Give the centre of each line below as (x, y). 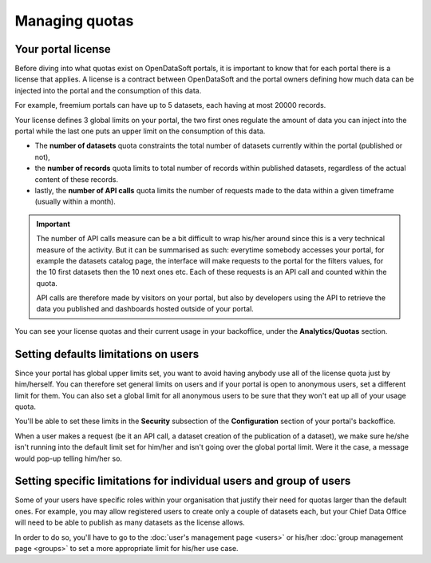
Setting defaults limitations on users (107, 354)
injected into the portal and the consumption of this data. (108, 90)
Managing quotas (74, 21)
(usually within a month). (75, 202)
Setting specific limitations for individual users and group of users (183, 481)
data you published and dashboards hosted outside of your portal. (145, 309)
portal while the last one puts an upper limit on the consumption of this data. (140, 131)
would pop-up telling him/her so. (69, 458)
